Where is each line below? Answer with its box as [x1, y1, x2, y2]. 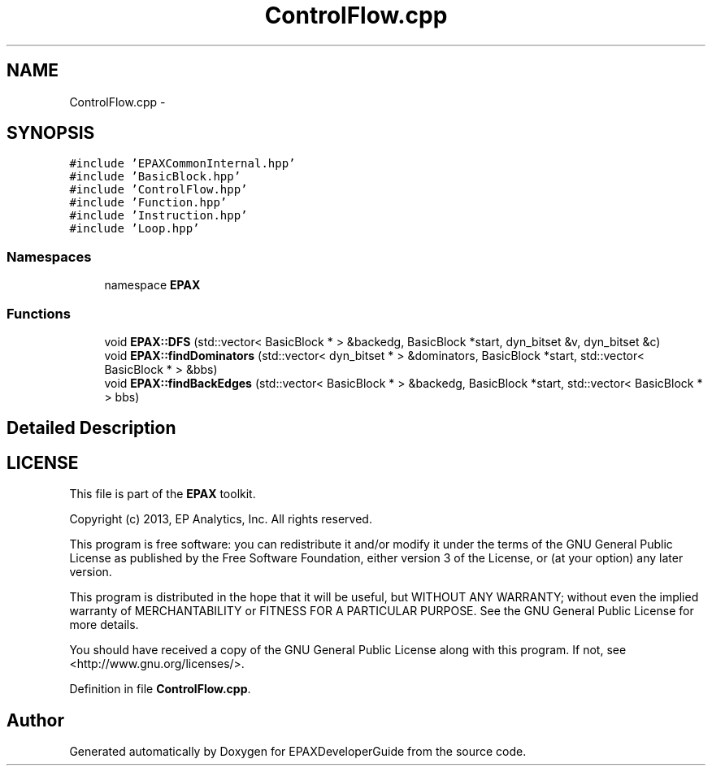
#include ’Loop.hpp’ [69, 222, 200, 236]
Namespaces [7, 248, 92, 265]
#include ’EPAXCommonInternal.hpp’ [69, 157, 296, 171]
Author [7, 709, 64, 731]
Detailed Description [7, 418, 176, 439]
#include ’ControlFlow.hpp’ [69, 183, 248, 197]
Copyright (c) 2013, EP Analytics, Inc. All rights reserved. [69, 512, 372, 527]
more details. [69, 618, 139, 632]
